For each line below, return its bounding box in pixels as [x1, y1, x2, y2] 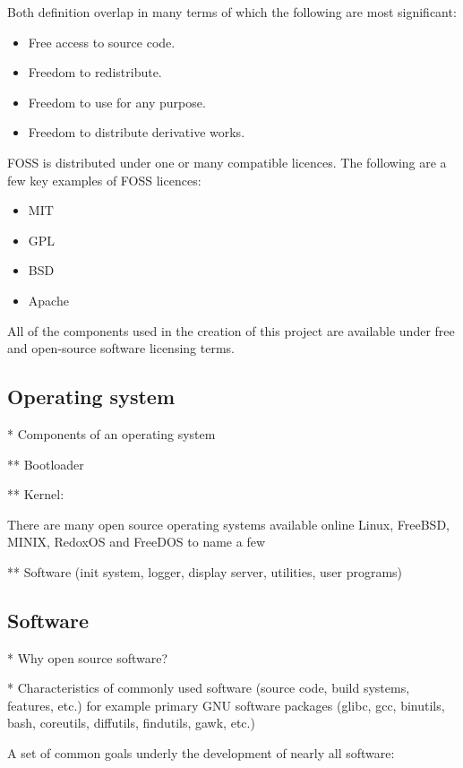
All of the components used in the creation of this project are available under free [7, 321, 455, 340]
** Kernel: [7, 485, 64, 504]
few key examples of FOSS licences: [7, 170, 201, 189]
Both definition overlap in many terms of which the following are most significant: [7, 3, 457, 21]
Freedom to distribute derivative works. [28, 123, 245, 142]
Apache [28, 290, 69, 309]
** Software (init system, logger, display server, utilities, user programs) [7, 562, 403, 581]
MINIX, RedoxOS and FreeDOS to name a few [7, 532, 266, 551]
